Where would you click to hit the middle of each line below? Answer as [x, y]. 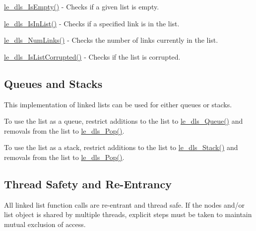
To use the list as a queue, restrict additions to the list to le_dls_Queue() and [124, 121]
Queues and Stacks [53, 83]
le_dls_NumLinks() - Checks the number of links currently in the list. [111, 40]
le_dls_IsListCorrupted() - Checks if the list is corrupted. [92, 56]
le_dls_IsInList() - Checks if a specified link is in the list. [92, 23]
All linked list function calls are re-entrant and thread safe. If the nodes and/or [125, 204]
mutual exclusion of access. [45, 224]
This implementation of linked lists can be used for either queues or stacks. [118, 104]
